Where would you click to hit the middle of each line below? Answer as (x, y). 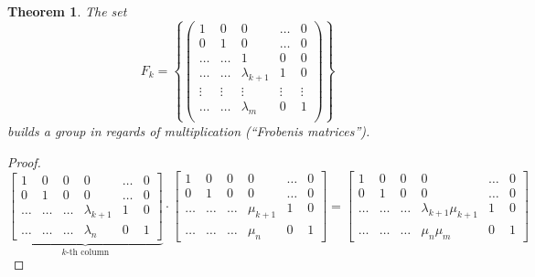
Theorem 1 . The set (67, 11)
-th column (88, 252)
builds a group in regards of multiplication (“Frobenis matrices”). (189, 130)
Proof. (24, 161)
